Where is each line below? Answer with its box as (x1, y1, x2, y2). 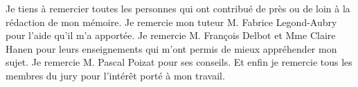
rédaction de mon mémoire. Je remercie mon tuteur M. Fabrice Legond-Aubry (6, 14, 337, 29)
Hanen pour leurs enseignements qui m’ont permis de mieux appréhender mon (6, 41, 337, 55)
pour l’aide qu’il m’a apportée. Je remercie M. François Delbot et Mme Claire (6, 28, 336, 42)
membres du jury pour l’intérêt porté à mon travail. (6, 68, 225, 82)
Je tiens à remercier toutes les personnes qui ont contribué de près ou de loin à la (6, 1, 350, 15)
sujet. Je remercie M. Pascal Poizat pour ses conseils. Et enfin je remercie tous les (6, 55, 352, 69)
